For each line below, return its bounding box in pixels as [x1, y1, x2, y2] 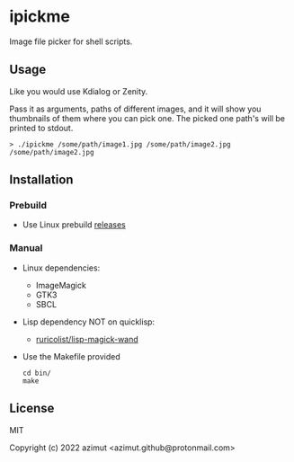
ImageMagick [35, 280, 87, 290]
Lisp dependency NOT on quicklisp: [22, 316, 156, 327]
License [9, 401, 55, 416]
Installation [9, 173, 74, 188]
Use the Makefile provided [22, 351, 121, 361]
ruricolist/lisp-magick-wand [35, 333, 139, 344]
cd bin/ [22, 369, 51, 378]
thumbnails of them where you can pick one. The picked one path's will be [9, 112, 286, 123]
